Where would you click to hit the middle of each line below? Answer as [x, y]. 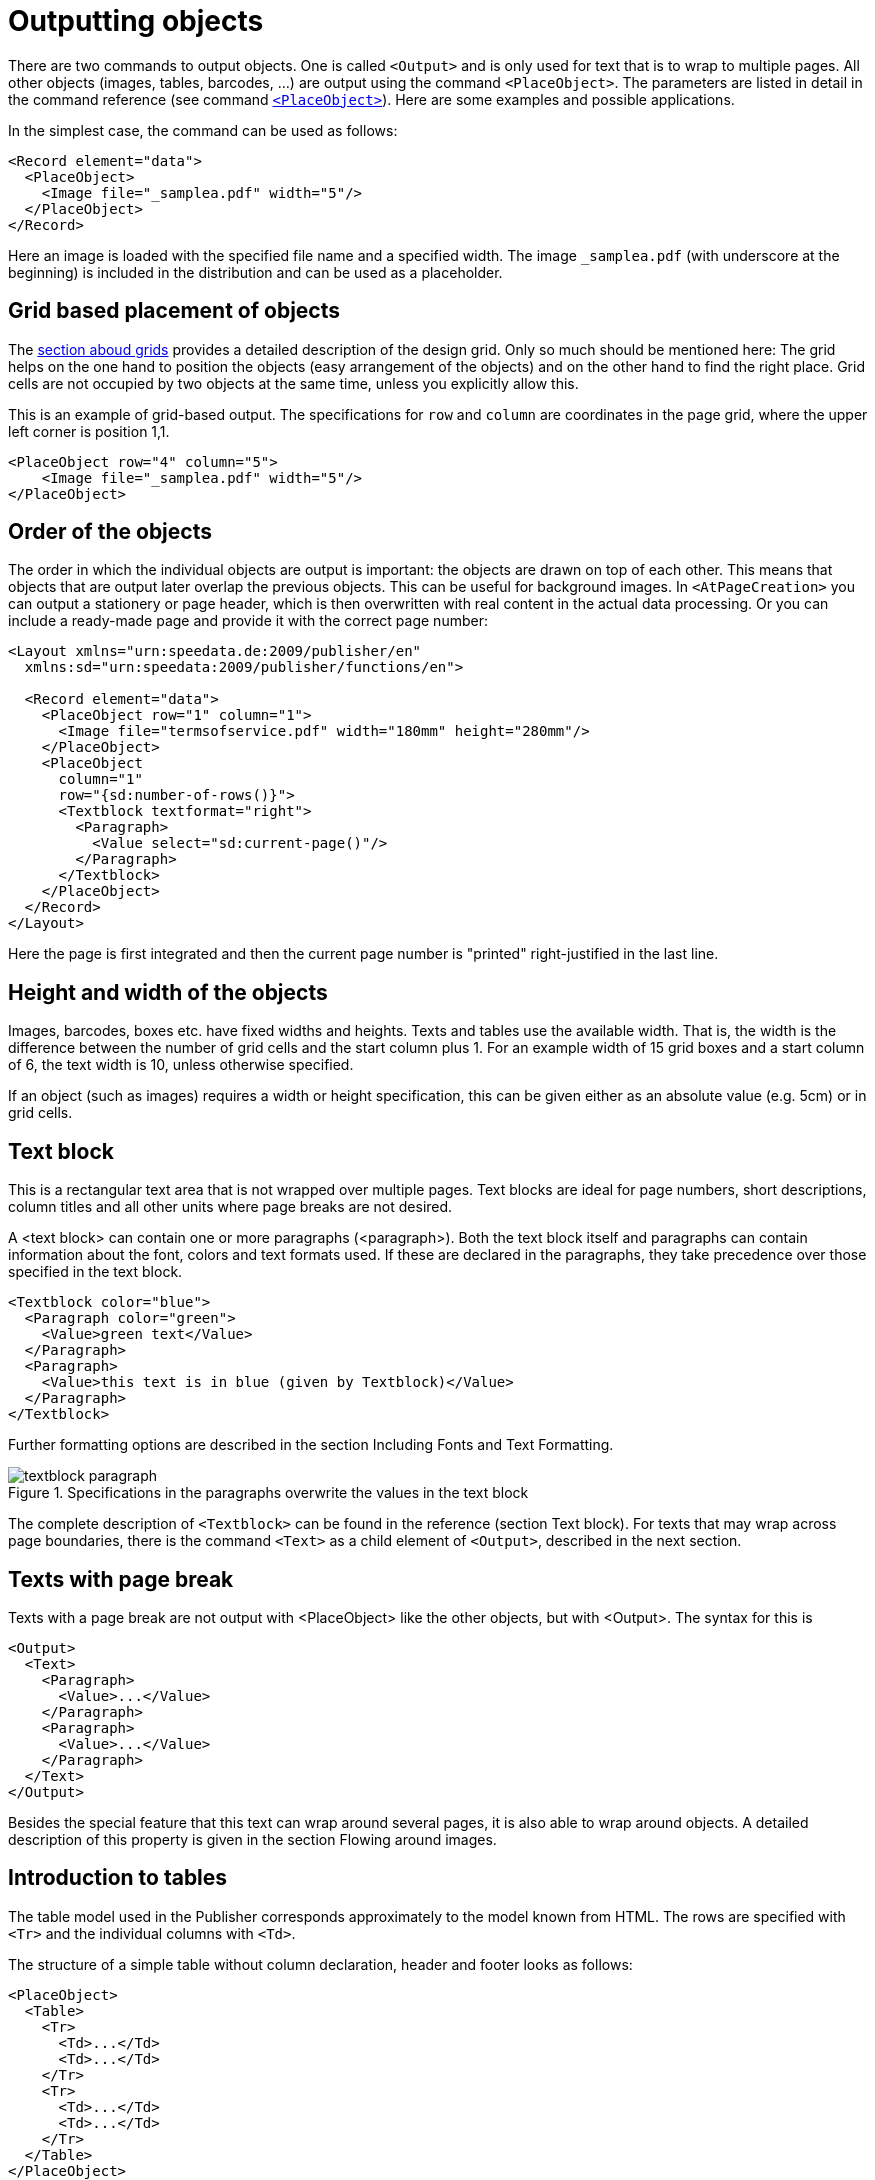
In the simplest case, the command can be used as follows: [203, 130]
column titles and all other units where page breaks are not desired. [230, 1207]
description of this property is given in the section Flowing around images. [252, 1839]
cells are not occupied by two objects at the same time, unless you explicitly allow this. [293, 383]
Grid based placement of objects [174, 311]
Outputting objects [136, 21]
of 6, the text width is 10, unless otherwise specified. [181, 1065]
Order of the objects [110, 532]
